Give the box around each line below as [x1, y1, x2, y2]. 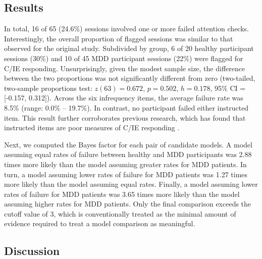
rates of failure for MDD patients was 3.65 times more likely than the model [4, 188, 240, 199]
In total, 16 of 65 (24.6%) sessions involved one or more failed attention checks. [4, 23, 249, 34]
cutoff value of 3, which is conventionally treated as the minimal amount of [4, 208, 236, 219]
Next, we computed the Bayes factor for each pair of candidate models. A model [4, 139, 252, 149]
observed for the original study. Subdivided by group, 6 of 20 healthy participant [4, 43, 254, 54]
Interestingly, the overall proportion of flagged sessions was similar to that [4, 33, 233, 43]
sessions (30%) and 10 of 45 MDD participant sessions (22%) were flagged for [4, 53, 243, 63]
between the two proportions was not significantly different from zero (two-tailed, [4, 73, 255, 83]
